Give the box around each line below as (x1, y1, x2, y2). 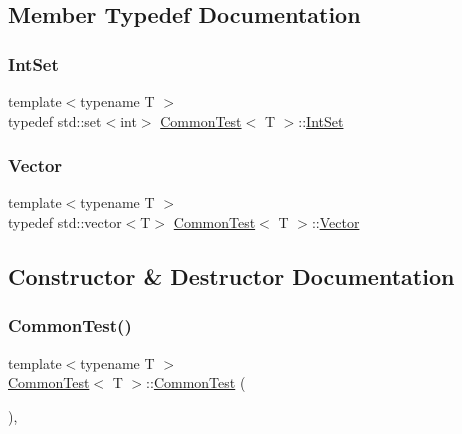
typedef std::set (8, 110, 102, 131)
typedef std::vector (8, 212, 122, 232)
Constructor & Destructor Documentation (8, 260, 455, 291)
